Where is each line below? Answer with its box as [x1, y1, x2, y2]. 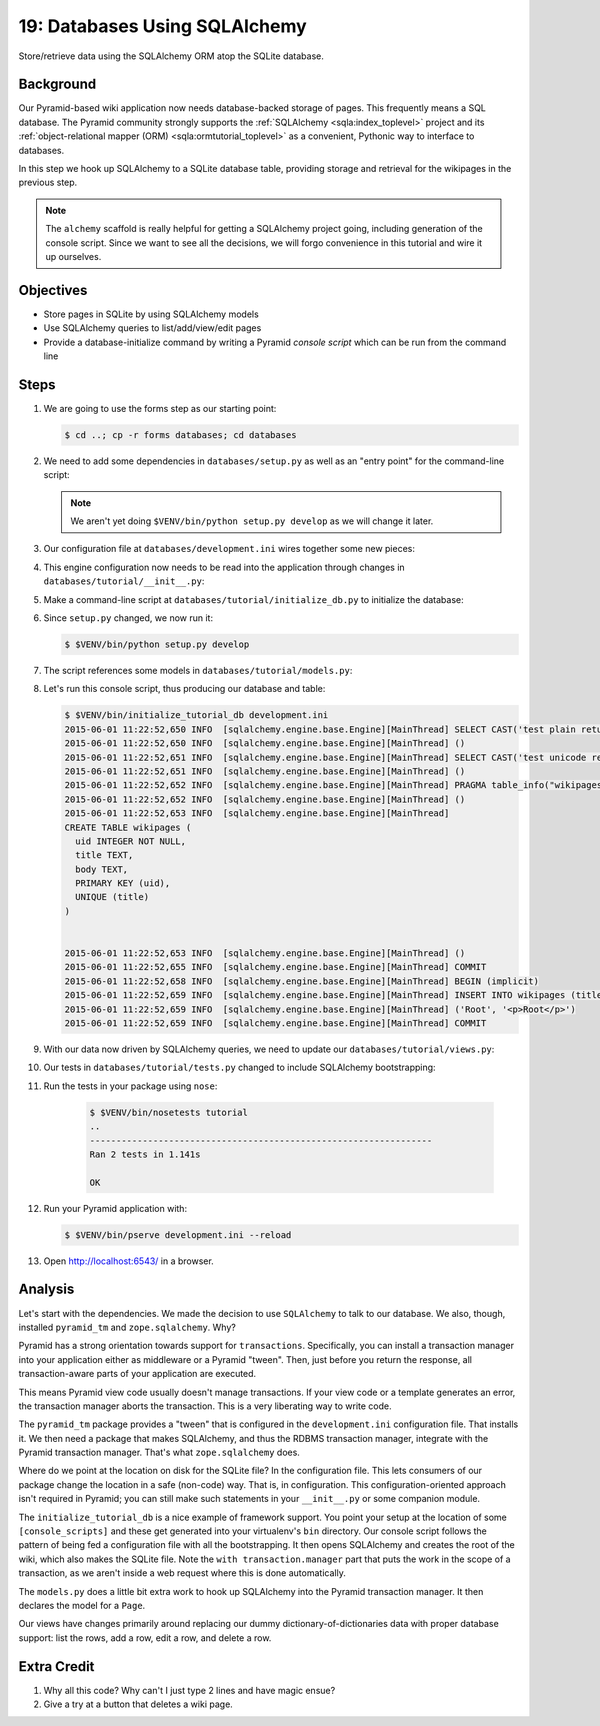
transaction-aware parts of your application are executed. [18, 1368, 257, 1380]
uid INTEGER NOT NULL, [75, 835, 187, 847]
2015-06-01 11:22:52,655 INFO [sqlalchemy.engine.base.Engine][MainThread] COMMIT [64, 961, 487, 973]
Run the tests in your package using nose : [43, 1080, 218, 1092]
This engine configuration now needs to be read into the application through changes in [43, 561, 405, 573]
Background [18, 76, 97, 93]
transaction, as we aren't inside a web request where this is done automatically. [18, 1567, 347, 1579]
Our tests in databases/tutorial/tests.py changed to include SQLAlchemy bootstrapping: [43, 1061, 436, 1074]
